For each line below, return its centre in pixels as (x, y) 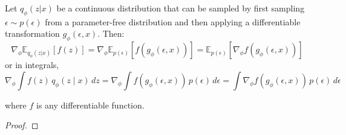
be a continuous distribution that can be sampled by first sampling (181, 8)
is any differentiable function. (90, 105)
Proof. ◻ (22, 125)
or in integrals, (32, 65)
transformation (32, 33)
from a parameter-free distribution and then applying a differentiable (173, 21)
